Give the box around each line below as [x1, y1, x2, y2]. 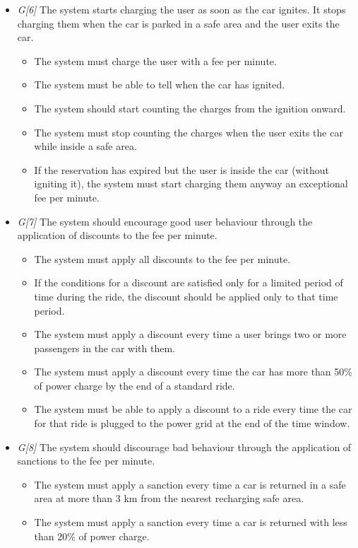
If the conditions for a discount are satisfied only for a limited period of [34, 275, 343, 290]
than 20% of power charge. [34, 528, 150, 543]
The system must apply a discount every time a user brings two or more [34, 327, 347, 342]
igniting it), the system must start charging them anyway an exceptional [34, 176, 348, 191]
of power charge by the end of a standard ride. [34, 378, 235, 392]
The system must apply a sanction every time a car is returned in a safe [34, 477, 346, 491]
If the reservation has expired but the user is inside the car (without [34, 162, 330, 177]
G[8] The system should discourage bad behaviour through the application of [17, 439, 352, 454]
